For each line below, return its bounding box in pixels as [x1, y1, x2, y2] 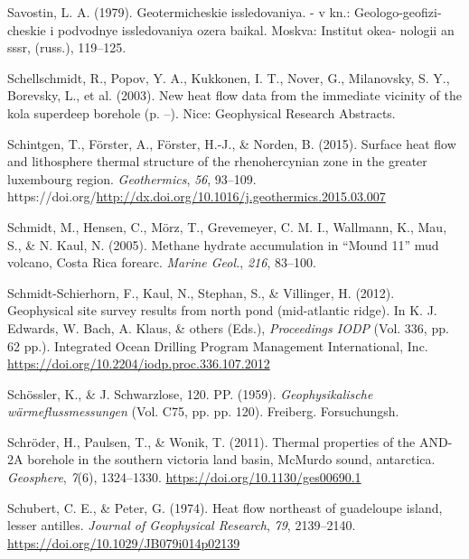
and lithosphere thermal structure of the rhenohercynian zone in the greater [7, 152, 427, 171]
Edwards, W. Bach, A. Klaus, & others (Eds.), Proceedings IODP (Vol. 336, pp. [7, 318, 449, 337]
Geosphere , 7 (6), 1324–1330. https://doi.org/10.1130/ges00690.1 [7, 468, 361, 487]
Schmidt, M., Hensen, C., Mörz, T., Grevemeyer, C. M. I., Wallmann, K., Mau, [7, 217, 447, 236]
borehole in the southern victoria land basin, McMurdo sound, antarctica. [27, 450, 436, 469]
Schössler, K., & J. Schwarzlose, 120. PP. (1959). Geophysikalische [7, 384, 373, 403]
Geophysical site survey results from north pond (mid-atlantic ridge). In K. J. [7, 301, 437, 320]
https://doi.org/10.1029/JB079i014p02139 [7, 533, 240, 552]
